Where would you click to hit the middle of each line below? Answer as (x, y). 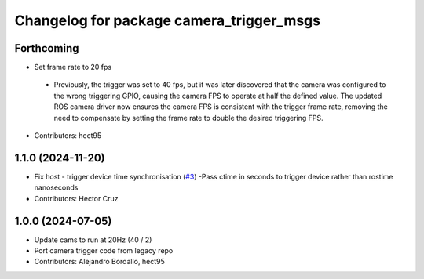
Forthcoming (47, 48)
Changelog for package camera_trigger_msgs (168, 20)
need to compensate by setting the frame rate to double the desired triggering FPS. (188, 118)
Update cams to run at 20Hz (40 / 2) (93, 240)
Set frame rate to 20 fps (73, 67)
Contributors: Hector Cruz (76, 198)
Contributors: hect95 (68, 136)
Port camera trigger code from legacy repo (104, 250)
